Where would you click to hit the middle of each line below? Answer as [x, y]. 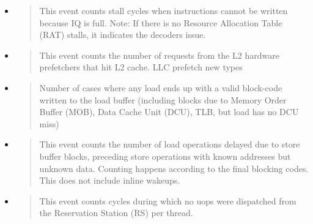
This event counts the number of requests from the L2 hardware [159, 55]
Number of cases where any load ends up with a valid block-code [161, 87]
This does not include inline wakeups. [110, 180]
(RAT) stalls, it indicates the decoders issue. [123, 35]
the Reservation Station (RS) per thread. [116, 213]
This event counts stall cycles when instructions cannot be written [164, 10]
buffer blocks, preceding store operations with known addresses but [165, 156]
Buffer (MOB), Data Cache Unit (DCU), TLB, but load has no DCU [169, 112]
